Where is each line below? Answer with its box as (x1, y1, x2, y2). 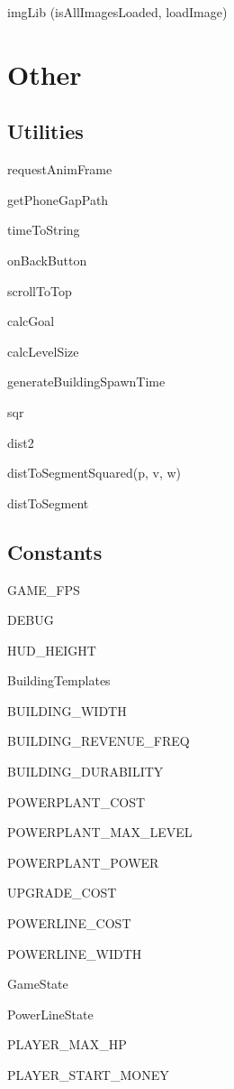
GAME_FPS (7, 580, 80, 599)
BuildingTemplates (7, 671, 111, 690)
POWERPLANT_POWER (7, 852, 159, 871)
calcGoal (7, 312, 55, 330)
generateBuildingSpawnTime (7, 372, 166, 391)
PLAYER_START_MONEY (7, 1066, 169, 1084)
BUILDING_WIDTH (7, 701, 127, 720)
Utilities (7, 117, 84, 145)
